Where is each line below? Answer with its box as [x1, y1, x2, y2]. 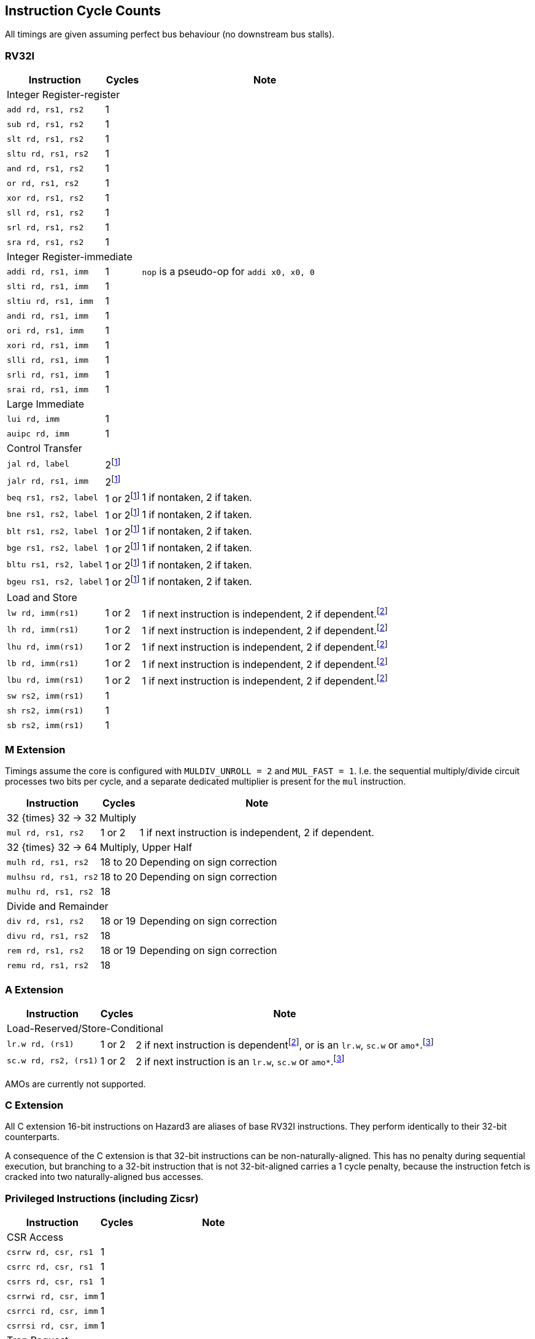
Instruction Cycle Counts [5, 3, 161, 18]
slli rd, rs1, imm [7, 355, 89, 365]
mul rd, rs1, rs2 [7, 828, 84, 837]
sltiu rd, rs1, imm [7, 296, 93, 306]
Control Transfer [7, 442, 82, 455]
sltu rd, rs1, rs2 [7, 149, 89, 158]
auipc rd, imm [7, 429, 69, 438]
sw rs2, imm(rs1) [7, 691, 84, 701]
